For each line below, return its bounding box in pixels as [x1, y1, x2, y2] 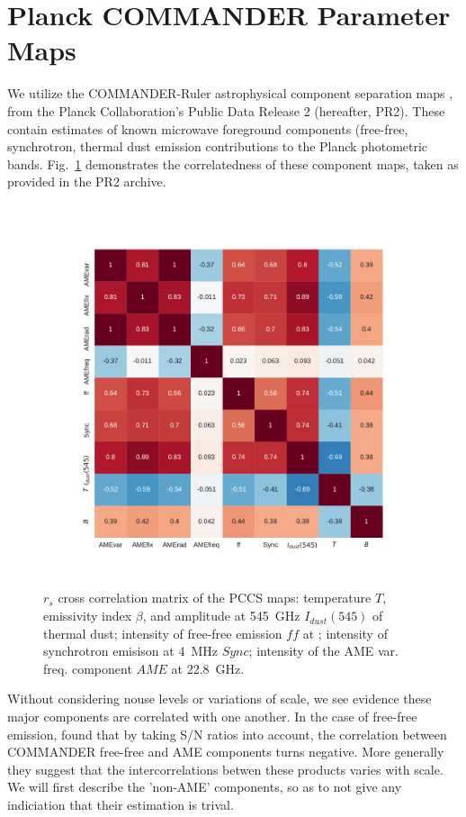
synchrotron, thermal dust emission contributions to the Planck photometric [7, 137, 428, 156]
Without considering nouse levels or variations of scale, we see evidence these [7, 689, 432, 708]
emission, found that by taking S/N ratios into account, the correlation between [7, 724, 447, 743]
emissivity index [43, 606, 132, 625]
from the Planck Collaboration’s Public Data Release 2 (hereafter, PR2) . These [7, 101, 445, 120]
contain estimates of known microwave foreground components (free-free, [7, 119, 408, 138]
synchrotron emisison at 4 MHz [43, 641, 218, 660]
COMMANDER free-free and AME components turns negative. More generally [7, 742, 444, 761]
